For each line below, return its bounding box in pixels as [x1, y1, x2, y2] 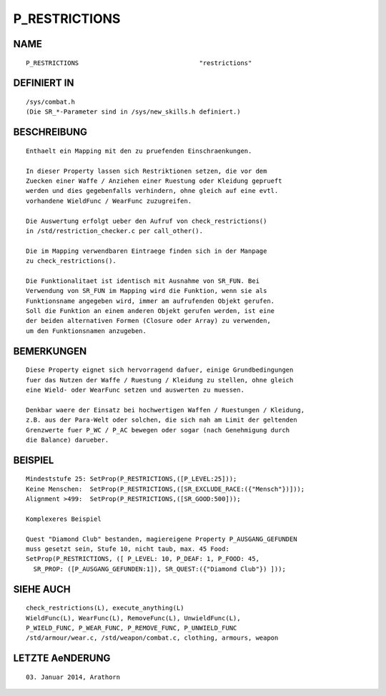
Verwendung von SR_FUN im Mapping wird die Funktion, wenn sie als [26, 287, 267, 295]
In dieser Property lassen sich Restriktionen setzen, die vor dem [26, 166, 267, 175]
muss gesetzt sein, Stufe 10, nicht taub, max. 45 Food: [26, 545, 230, 553]
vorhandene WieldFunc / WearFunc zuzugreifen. [26, 197, 192, 205]
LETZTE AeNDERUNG [13, 652, 111, 665]
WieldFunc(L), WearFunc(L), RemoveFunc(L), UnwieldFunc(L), [26, 614, 241, 622]
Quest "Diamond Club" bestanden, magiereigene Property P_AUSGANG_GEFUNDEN [26, 535, 297, 543]
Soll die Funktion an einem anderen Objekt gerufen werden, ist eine [26, 307, 275, 315]
